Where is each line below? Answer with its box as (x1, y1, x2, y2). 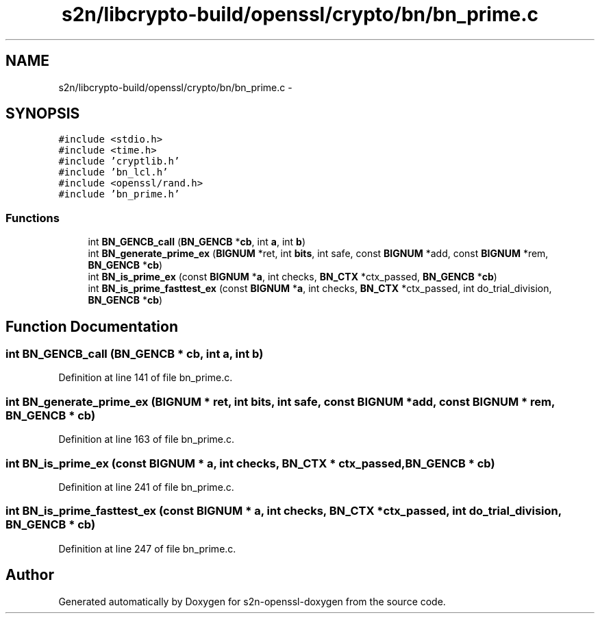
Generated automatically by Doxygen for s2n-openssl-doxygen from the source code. (58, 595, 446, 607)
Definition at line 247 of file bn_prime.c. (58, 542, 236, 555)
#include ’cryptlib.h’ (58, 156, 180, 167)
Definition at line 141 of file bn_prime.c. (58, 372, 233, 384)
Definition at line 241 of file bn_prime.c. (58, 481, 234, 493)
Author (5, 566, 54, 584)
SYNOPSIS (5, 105, 80, 123)
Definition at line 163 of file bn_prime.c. (58, 433, 235, 446)
